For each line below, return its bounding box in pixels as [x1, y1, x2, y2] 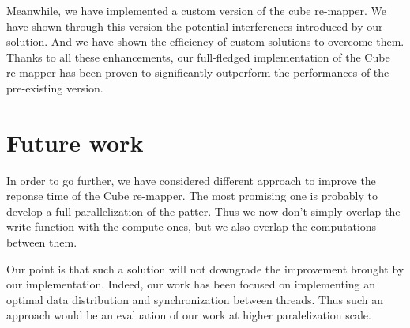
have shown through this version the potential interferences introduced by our [6, 17, 383, 34]
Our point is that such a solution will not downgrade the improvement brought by [6, 260, 404, 277]
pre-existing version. [6, 79, 103, 96]
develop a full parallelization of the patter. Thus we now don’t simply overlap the [6, 202, 401, 219]
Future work [6, 126, 144, 158]
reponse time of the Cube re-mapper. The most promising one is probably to [6, 187, 378, 204]
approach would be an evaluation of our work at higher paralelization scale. [6, 307, 371, 323]
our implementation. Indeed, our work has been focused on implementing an [6, 276, 375, 292]
